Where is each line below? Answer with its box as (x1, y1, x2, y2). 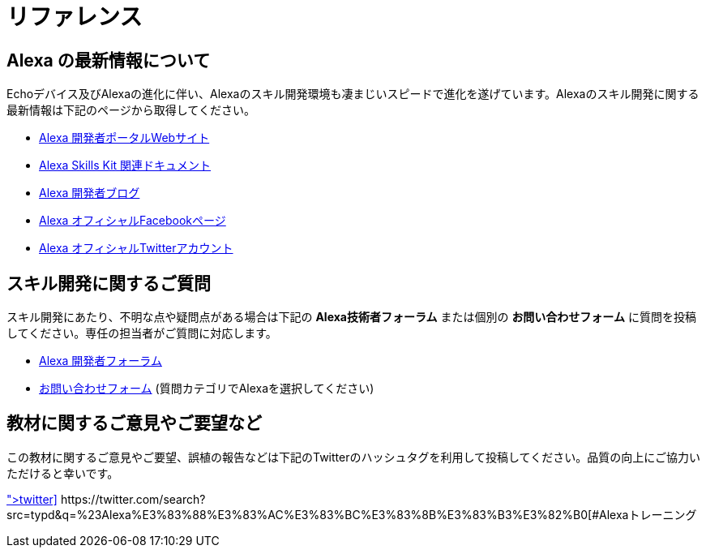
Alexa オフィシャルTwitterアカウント (39, 241, 233, 256)
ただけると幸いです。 (6, 466, 119, 480)
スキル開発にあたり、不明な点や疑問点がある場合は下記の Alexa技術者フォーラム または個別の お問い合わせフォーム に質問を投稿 (6, 310, 696, 324)
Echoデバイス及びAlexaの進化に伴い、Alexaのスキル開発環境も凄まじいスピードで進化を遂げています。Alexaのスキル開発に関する (6, 87, 700, 101)
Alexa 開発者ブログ (39, 186, 140, 200)
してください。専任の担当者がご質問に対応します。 (6, 326, 277, 341)
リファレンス (6, 3, 143, 31)
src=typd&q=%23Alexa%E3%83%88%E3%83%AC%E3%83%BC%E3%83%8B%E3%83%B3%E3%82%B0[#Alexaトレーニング (6, 507, 697, 522)
